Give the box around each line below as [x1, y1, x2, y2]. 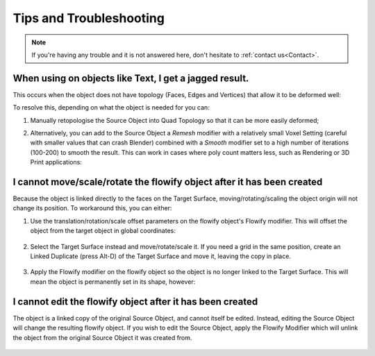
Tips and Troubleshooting [12, 10, 165, 26]
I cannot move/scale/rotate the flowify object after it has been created [12, 176, 323, 187]
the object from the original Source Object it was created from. [12, 333, 192, 341]
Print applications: [30, 158, 83, 167]
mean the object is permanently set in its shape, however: [30, 278, 196, 286]
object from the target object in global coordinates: [30, 226, 176, 235]
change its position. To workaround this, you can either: [12, 204, 172, 212]
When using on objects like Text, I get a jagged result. [12, 72, 249, 84]
